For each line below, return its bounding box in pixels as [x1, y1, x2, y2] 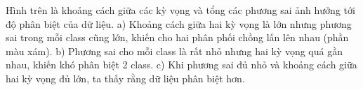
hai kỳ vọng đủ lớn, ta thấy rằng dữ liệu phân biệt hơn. [6, 70, 245, 85]
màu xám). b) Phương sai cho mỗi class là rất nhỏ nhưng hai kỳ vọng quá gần [6, 43, 343, 58]
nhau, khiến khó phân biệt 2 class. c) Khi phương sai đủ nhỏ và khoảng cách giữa [6, 57, 357, 72]
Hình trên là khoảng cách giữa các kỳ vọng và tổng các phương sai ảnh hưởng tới [6, 3, 355, 17]
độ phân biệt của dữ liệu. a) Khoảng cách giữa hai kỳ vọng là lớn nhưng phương [6, 16, 352, 31]
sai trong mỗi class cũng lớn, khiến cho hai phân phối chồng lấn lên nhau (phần [6, 30, 349, 45]
